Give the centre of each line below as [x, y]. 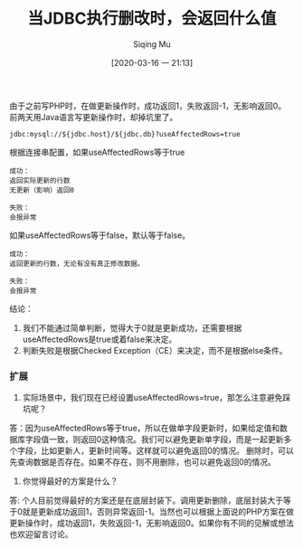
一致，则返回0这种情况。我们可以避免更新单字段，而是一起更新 [166, 439]
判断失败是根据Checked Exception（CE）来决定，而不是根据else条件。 [155, 350]
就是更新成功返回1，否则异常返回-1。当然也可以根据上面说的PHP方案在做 [158, 512]
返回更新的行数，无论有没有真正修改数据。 [77, 263]
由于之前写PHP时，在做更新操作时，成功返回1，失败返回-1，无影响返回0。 [148, 106]
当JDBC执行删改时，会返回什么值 [152, 19]
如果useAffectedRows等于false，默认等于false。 [100, 235]
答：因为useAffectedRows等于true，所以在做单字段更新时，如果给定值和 [145, 428]
